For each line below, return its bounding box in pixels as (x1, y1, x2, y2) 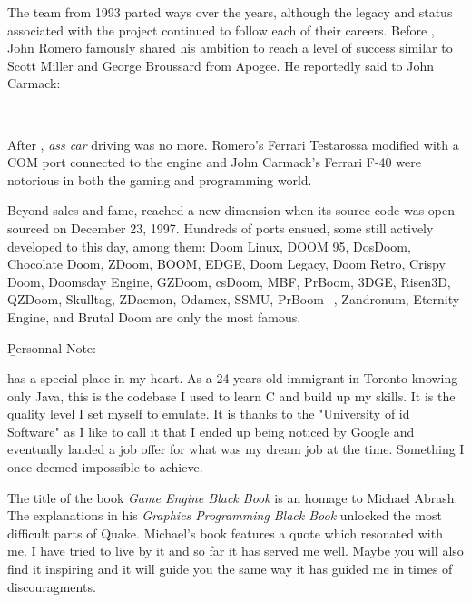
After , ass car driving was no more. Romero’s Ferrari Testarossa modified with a (7, 134, 459, 153)
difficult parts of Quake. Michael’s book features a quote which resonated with (7, 523, 443, 542)
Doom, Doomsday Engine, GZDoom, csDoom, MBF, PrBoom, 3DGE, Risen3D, (7, 271, 451, 291)
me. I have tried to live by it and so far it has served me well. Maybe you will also (7, 541, 464, 560)
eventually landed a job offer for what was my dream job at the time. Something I (7, 439, 465, 459)
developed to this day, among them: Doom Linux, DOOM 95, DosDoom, (7, 236, 411, 255)
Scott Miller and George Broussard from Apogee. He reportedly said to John (7, 55, 435, 74)
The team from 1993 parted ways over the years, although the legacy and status (7, 3, 453, 21)
